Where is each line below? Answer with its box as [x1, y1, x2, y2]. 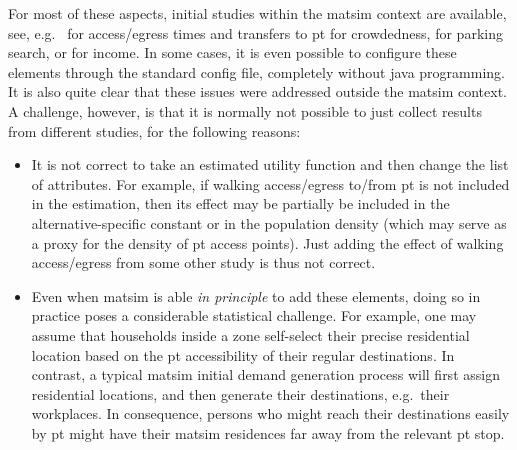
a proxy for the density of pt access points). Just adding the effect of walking [31, 232, 504, 253]
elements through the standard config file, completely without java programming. [8, 61, 505, 82]
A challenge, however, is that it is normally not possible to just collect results [8, 100, 482, 121]
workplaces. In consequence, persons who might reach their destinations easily [31, 403, 510, 424]
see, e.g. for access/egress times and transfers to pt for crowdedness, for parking [8, 22, 503, 43]
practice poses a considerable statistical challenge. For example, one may [31, 305, 477, 326]
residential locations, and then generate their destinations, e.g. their [31, 383, 450, 404]
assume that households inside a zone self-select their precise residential [31, 324, 470, 345]
